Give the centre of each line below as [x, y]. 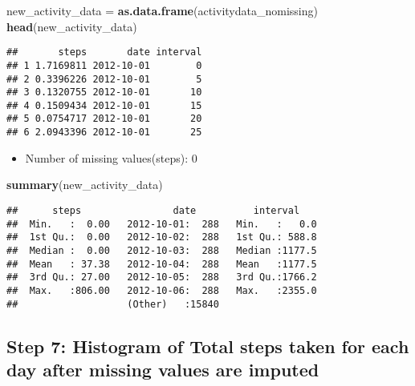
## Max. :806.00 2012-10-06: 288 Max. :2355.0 [162, 290]
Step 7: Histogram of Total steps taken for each [208, 346]
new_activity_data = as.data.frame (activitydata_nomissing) [162, 10]
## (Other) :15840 [113, 304]
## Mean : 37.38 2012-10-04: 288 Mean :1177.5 [162, 264]
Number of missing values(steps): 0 [111, 157]
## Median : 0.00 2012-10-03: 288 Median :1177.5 [162, 250]
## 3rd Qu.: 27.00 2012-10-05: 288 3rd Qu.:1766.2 [162, 277]
